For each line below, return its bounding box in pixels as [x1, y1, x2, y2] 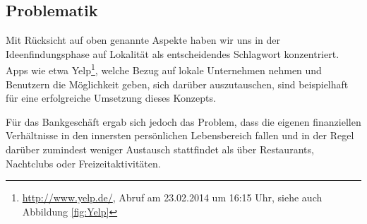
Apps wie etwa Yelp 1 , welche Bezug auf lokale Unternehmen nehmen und [6, 61, 322, 78]
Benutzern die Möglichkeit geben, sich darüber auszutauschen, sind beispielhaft [6, 76, 349, 91]
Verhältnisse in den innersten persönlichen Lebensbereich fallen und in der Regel [6, 128, 354, 143]
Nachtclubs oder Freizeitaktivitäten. [6, 155, 161, 170]
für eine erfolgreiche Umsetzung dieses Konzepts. [6, 90, 216, 105]
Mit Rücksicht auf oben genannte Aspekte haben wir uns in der [6, 33, 281, 47]
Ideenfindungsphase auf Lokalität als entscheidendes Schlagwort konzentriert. [6, 46, 339, 61]
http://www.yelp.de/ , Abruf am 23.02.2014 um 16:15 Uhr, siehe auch [22, 190, 323, 205]
